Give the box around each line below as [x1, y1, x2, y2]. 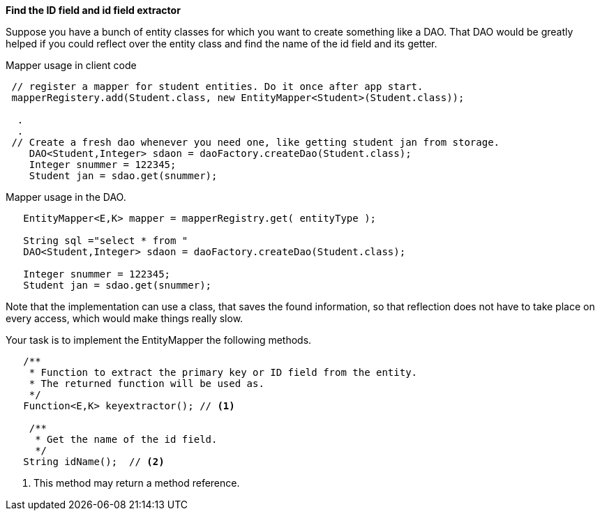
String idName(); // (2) [23, 456, 165, 467]
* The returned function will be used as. [29, 378, 264, 389]
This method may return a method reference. [33, 477, 240, 489]
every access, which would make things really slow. [6, 312, 243, 324]
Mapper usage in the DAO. [6, 191, 126, 203]
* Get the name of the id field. [35, 434, 218, 445]
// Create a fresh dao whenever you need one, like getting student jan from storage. [11, 137, 500, 148]
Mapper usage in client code [6, 59, 137, 71]
